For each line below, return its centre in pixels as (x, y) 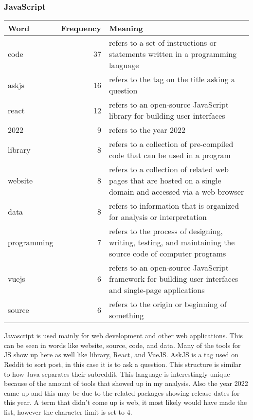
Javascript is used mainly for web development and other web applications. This (124, 336)
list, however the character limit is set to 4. (68, 411)
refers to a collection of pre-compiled (171, 144)
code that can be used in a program (170, 155)
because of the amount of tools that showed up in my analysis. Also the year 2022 (126, 383)
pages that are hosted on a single (165, 181)
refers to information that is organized (174, 206)
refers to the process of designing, (166, 231)
